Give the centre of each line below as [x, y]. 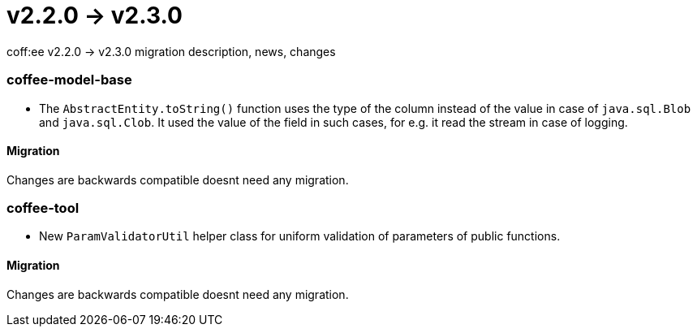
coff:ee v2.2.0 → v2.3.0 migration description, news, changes [171, 51]
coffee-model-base [69, 80]
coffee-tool [43, 208]
